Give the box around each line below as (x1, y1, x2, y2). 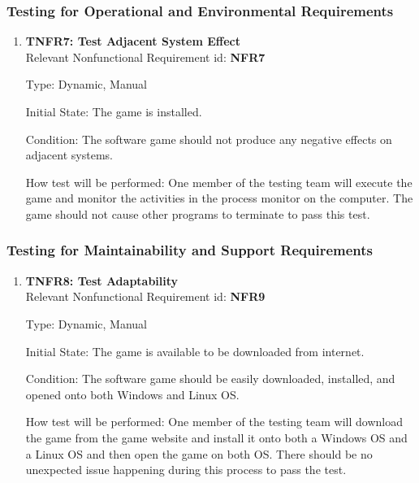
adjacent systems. (25, 146, 113, 163)
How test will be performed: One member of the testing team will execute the (25, 173, 413, 190)
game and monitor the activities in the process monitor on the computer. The (25, 189, 413, 207)
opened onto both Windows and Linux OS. (25, 385, 240, 402)
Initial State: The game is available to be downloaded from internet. (25, 342, 365, 359)
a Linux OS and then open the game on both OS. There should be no (25, 445, 373, 462)
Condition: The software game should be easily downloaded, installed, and (25, 370, 395, 387)
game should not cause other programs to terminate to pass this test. (25, 205, 370, 222)
